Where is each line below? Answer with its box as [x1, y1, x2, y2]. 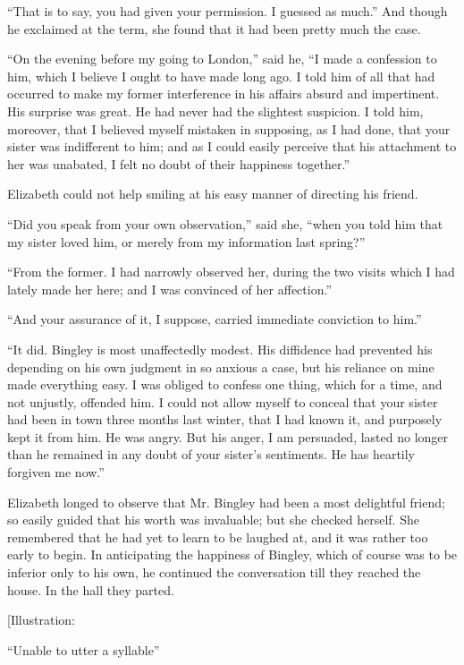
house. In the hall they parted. [7, 580, 174, 599]
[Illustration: [7, 610, 75, 629]
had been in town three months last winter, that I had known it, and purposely [7, 410, 443, 429]
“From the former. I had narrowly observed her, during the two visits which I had [7, 262, 455, 281]
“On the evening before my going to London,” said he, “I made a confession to [7, 49, 437, 68]
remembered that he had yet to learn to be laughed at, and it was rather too [7, 527, 428, 546]
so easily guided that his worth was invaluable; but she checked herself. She [7, 510, 419, 529]
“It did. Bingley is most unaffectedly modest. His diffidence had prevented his [7, 339, 433, 358]
